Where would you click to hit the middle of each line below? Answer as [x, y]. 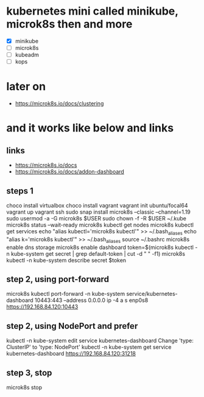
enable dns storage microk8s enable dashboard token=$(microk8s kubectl [100, 247]
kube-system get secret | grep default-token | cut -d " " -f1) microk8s [98, 253]
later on [26, 87]
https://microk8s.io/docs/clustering [59, 104]
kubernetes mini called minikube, [92, 11]
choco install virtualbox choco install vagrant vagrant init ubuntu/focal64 [97, 205]
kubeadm [27, 55]
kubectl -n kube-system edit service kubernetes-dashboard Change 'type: [100, 341]
